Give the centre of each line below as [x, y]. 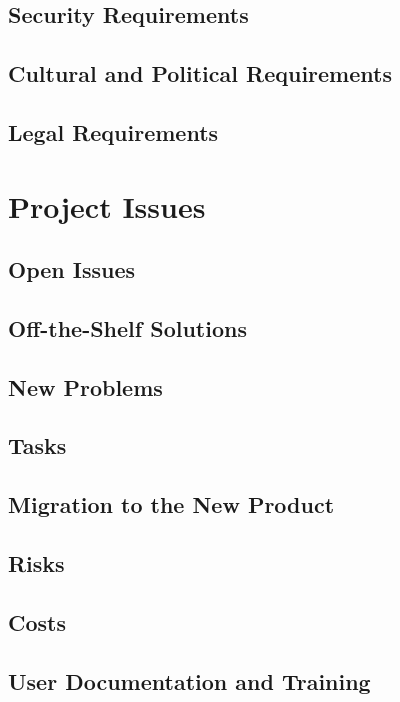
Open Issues [72, 269]
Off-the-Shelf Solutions [127, 327]
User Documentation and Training [189, 680]
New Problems [85, 386]
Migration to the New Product [171, 504]
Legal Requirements [113, 131]
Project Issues [107, 205]
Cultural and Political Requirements [200, 73]
